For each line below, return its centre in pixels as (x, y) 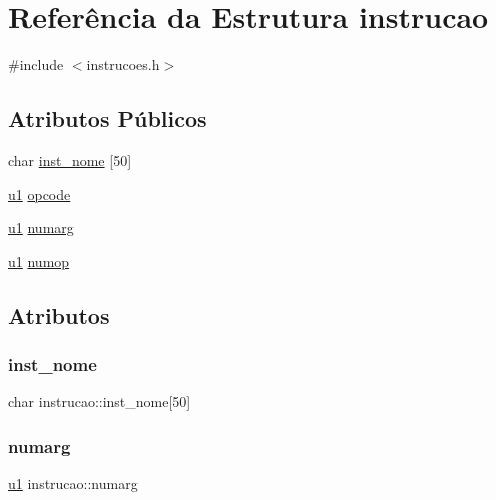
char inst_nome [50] (70, 159)
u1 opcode (39, 193)
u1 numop (39, 260)
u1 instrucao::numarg (73, 483)
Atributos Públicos (107, 118)
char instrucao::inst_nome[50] (99, 401)
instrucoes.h (123, 64)
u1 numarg (41, 227)
